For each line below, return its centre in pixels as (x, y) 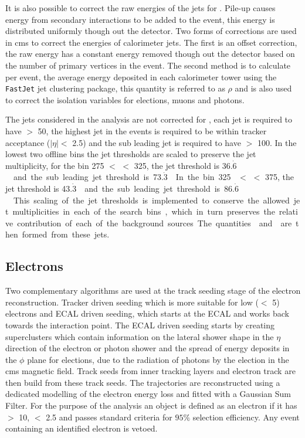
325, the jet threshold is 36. (183, 165)
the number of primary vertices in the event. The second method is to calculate (148, 65)
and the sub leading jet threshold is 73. (88, 177)
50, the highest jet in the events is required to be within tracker (152, 131)
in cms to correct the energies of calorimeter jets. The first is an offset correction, (151, 42)
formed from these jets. (66, 234)
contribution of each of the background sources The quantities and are (155, 223)
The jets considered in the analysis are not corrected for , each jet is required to (149, 119)
